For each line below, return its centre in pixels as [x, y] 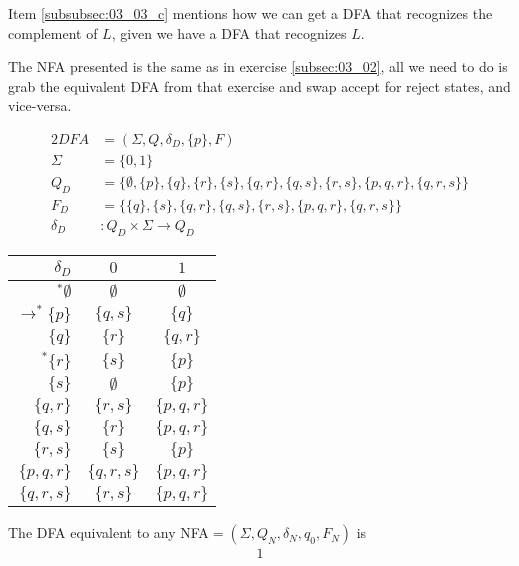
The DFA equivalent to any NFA [108, 532]
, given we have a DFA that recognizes [229, 32]
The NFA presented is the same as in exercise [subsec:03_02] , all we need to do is [258, 66]
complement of [53, 32]
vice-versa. [40, 105]
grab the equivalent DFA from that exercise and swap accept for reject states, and [259, 85]
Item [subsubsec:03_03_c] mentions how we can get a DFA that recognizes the [250, 13]
